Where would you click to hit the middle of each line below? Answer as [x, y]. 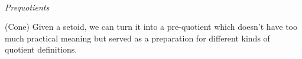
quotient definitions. [41, 49]
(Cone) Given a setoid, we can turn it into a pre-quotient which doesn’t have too [151, 27]
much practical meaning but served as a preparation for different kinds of [137, 38]
